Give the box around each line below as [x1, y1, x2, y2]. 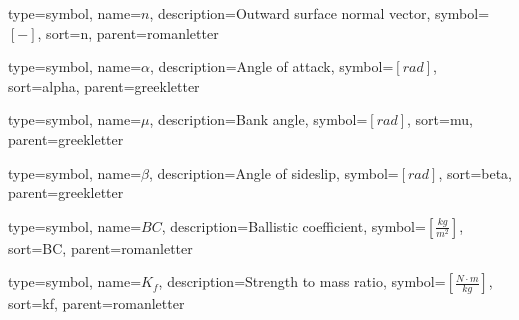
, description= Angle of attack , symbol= [150, 56, 394, 77]
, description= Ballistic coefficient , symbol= [161, 215, 426, 236]
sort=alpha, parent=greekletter [8, 75, 200, 96]
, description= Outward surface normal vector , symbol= [149, 3, 490, 23]
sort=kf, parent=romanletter [8, 293, 185, 314]
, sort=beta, [438, 162, 513, 183]
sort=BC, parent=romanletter [8, 237, 193, 258]
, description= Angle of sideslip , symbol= [149, 162, 399, 183]
